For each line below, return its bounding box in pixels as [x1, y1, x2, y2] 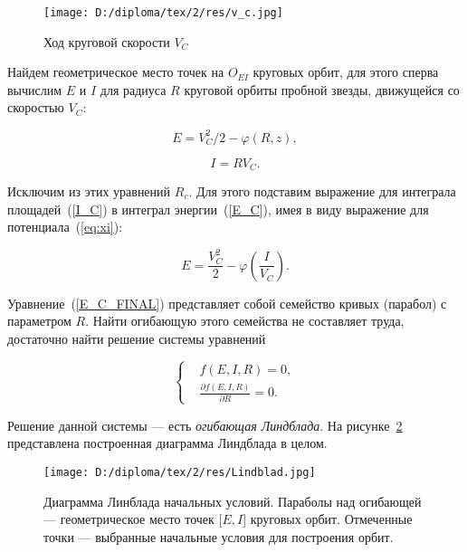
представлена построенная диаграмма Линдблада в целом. [7, 433, 328, 452]
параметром [7, 311, 71, 330]
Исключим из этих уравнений [7, 181, 171, 200]
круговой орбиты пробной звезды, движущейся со [184, 80, 460, 99]
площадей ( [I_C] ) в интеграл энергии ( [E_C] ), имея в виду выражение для [7, 199, 429, 218]
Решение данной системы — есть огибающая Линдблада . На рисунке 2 [7, 415, 403, 434]
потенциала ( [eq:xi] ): [7, 217, 123, 236]
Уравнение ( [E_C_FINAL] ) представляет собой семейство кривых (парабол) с [7, 293, 447, 312]
